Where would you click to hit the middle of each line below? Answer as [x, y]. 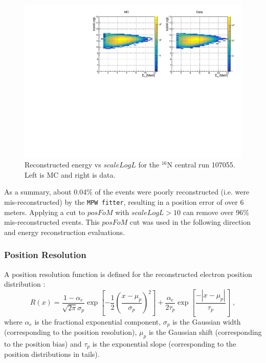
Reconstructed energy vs [63, 165]
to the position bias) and [43, 344]
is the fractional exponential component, [98, 321]
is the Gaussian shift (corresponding [205, 332]
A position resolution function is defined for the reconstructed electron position [128, 274]
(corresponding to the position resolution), [71, 332]
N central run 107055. [201, 165]
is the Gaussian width [207, 321]
